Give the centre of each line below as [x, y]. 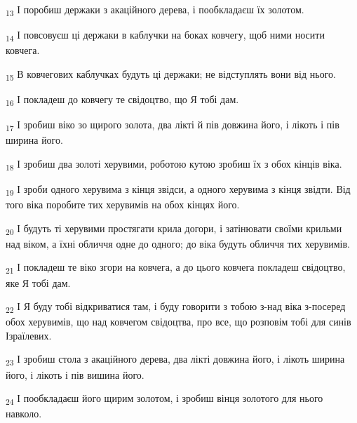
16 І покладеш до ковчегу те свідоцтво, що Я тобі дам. [122, 100]
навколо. [24, 414]
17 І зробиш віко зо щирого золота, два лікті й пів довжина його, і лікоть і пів [173, 125]
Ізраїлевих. [29, 335]
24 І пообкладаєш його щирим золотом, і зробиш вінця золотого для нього [164, 399]
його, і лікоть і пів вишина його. [75, 374]
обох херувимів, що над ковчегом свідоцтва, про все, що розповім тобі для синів [178, 322]
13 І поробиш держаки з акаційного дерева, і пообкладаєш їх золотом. [155, 10]
